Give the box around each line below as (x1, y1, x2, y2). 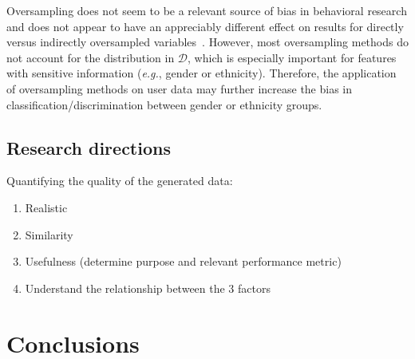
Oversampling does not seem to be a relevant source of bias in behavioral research (6, 2, 407, 18)
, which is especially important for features (188, 49, 397, 65)
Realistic (25, 199, 68, 215)
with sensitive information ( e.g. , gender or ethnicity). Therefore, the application (6, 65, 397, 81)
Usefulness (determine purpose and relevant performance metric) (25, 253, 342, 270)
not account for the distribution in (6, 49, 175, 65)
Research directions (6, 135, 171, 160)
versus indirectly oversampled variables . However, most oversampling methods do (6, 34, 409, 50)
